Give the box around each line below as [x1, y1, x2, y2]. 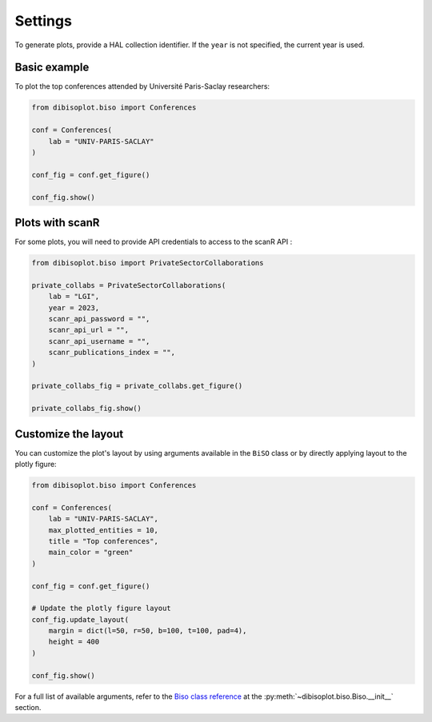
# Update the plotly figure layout [31, 604, 171, 613]
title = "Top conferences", [48, 537, 159, 545]
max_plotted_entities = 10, [48, 525, 159, 535]
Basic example [14, 61, 90, 74]
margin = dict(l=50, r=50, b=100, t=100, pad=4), [48, 626, 247, 636]
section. [14, 703, 42, 712]
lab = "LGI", [48, 292, 100, 301]
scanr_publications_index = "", [48, 348, 176, 357]
